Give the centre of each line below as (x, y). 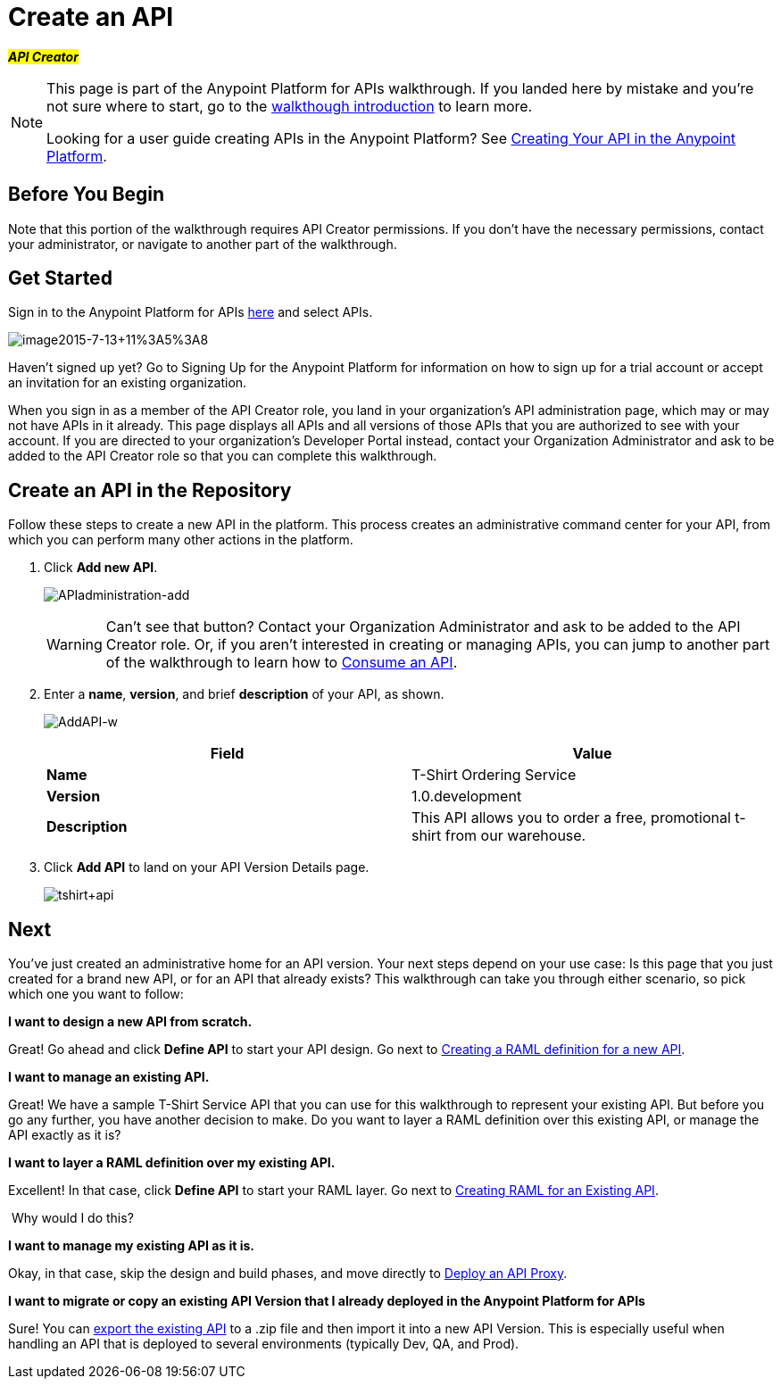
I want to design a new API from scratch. (130, 1022)
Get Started (60, 278)
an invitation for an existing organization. (128, 383)
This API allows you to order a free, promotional (571, 818)
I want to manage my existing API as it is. (132, 1246)
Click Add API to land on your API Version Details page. (207, 867)
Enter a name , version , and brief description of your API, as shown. (244, 694)
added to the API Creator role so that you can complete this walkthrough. (223, 456)
